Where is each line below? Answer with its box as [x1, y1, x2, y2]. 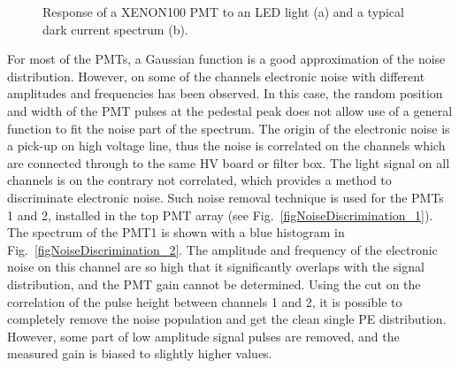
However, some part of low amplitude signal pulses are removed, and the [7, 326, 400, 345]
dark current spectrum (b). [42, 19, 188, 38]
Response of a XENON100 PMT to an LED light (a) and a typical [42, 3, 404, 20]
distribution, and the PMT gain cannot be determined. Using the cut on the [7, 274, 421, 293]
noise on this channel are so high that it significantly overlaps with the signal [7, 257, 425, 276]
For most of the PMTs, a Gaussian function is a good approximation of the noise [7, 50, 446, 68]
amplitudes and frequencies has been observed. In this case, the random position [7, 84, 443, 103]
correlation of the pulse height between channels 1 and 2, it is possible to [7, 292, 402, 310]
